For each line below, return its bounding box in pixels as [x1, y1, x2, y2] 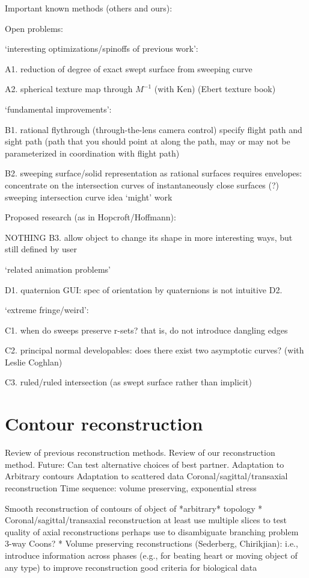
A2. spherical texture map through [5, 82, 133, 95]
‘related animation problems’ [5, 263, 111, 275]
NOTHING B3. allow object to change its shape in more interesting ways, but [5, 231, 293, 243]
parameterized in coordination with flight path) [5, 146, 180, 159]
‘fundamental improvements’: [5, 102, 112, 115]
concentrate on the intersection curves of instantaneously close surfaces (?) [5, 178, 280, 191]
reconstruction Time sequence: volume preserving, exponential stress [5, 481, 257, 494]
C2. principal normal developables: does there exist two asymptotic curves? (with [5, 344, 304, 356]
